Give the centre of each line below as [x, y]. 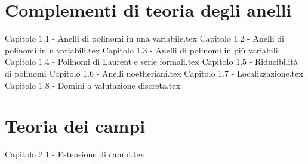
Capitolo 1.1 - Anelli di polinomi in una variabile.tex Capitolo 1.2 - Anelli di [144, 38]
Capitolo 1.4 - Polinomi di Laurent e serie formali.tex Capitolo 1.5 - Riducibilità [151, 61]
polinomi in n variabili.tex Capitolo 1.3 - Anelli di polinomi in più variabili [141, 50]
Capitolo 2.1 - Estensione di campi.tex [75, 154]
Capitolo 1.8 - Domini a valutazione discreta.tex [93, 85]
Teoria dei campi [75, 126]
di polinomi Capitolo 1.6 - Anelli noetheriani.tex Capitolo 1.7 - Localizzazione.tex [154, 73]
